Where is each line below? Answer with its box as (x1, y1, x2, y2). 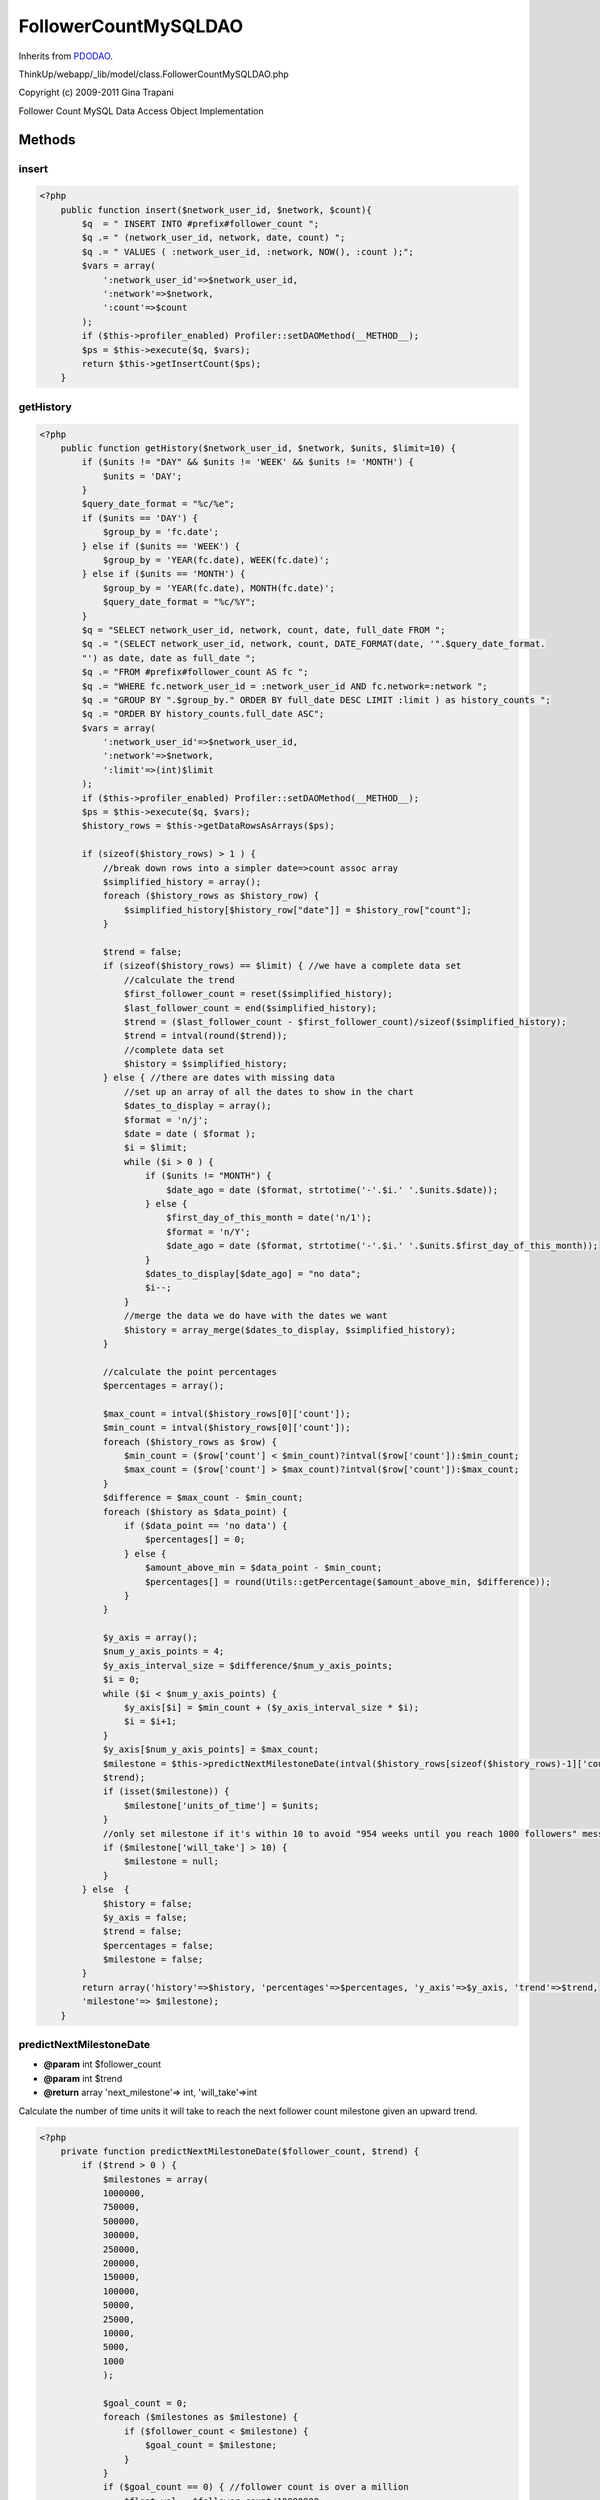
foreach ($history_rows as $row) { (102, 1436, 277, 1447)
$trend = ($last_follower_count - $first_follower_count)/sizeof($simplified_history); (123, 1016, 567, 1027)
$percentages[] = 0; (145, 1534, 246, 1545)
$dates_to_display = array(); (123, 1100, 272, 1112)
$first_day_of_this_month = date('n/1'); (165, 1212, 372, 1224)
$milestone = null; (123, 1856, 220, 1867)
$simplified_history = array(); (102, 876, 262, 887)
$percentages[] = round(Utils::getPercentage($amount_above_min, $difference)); (145, 1576, 552, 1587)
